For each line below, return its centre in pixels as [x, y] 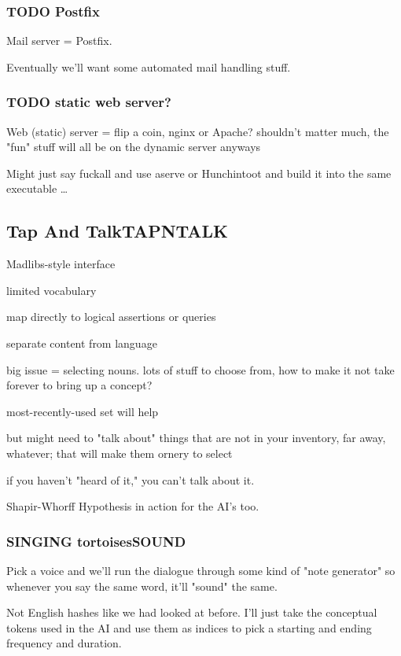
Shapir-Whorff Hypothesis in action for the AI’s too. [133, 506]
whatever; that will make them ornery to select [120, 453]
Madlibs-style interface [61, 264]
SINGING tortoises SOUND [96, 541]
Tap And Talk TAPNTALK [118, 231]
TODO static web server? [89, 102]
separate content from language [82, 343]
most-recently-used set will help [83, 411]
